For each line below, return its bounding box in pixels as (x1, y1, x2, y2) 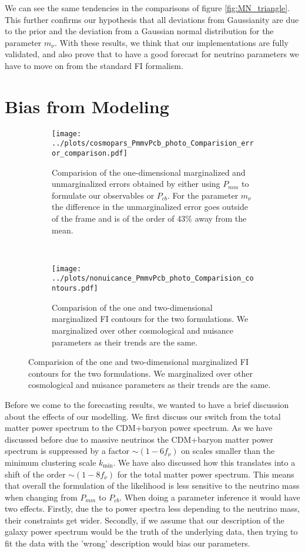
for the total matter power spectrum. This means (117, 468, 294, 480)
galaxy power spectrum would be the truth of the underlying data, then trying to (5, 525, 298, 538)
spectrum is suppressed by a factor (5, 445, 130, 457)
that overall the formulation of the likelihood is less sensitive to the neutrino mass (5, 479, 300, 492)
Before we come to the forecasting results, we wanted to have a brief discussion (5, 398, 289, 410)
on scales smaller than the (181, 445, 275, 457)
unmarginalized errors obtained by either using (52, 177, 220, 190)
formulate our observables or (52, 189, 155, 201)
